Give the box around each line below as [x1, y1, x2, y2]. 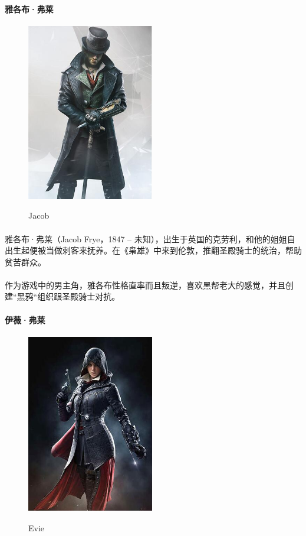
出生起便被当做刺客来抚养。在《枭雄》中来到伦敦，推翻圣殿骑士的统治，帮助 [5, 244, 302, 256]
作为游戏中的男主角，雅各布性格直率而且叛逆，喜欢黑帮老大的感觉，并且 [5, 278, 285, 291]
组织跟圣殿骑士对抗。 [37, 290, 120, 303]
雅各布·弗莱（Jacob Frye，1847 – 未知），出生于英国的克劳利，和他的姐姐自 [5, 232, 295, 245]
